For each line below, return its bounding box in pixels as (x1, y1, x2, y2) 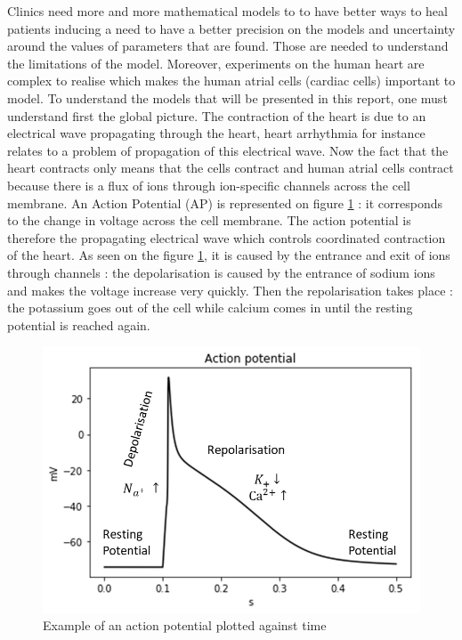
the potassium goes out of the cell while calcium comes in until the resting (7, 298, 413, 317)
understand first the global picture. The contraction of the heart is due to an (7, 106, 426, 125)
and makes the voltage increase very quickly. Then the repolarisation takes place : (7, 280, 453, 299)
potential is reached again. (7, 315, 150, 334)
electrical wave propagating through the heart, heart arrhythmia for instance (7, 124, 426, 142)
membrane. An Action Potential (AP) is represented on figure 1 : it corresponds (7, 193, 442, 212)
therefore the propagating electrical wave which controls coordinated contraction (7, 228, 446, 247)
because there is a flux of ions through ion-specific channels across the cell (7, 175, 410, 194)
